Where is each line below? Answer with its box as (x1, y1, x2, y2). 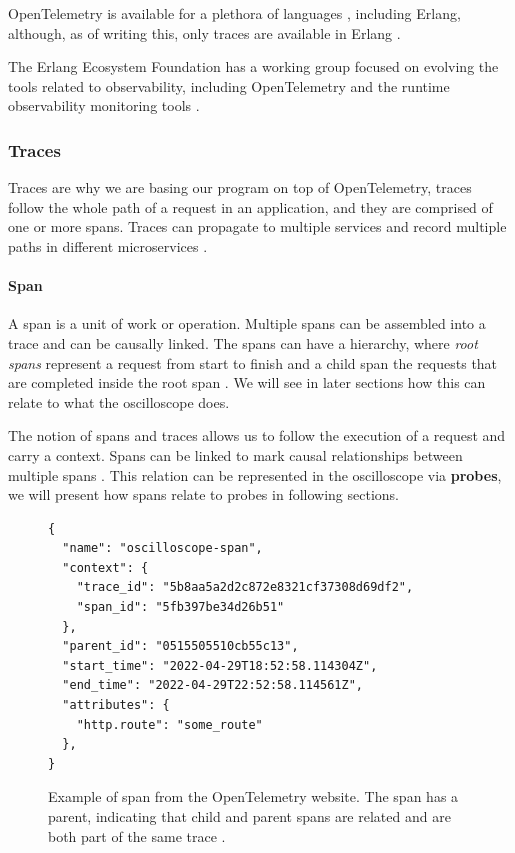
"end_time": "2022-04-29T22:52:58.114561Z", (62, 678, 363, 693)
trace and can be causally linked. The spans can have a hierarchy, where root (8, 332, 478, 353)
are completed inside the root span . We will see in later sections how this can (8, 372, 486, 393)
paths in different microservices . (8, 235, 208, 256)
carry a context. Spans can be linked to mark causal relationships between (8, 444, 463, 465)
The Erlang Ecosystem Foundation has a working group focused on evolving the (8, 56, 499, 77)
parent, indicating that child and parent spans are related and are (48, 806, 451, 827)
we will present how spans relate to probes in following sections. (8, 484, 399, 505)
